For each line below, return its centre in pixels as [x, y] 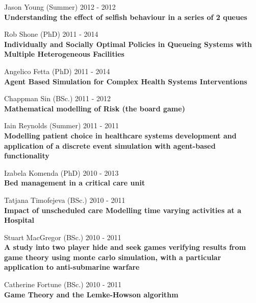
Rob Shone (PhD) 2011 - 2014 [51, 34]
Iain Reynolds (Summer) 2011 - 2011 [62, 125]
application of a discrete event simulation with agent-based [110, 145]
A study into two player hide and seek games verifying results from [125, 247]
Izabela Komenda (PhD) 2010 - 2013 [61, 172]
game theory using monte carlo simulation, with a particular [113, 257]
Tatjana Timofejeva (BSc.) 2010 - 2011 [65, 200]
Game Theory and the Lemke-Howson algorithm [91, 294]
